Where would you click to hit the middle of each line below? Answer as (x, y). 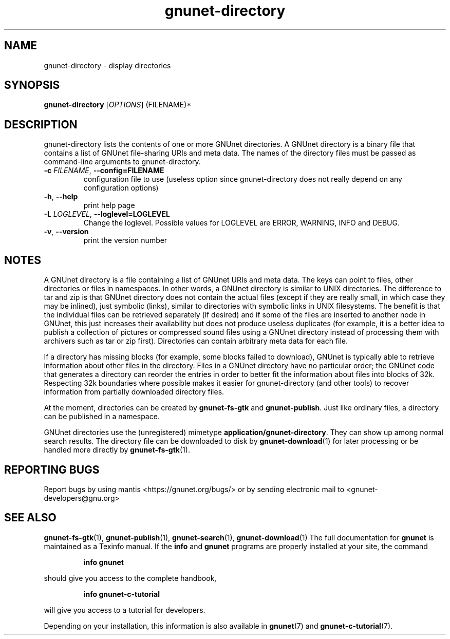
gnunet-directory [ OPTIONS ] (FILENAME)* (118, 105)
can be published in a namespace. (102, 417)
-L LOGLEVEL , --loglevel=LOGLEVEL (107, 214)
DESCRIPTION (41, 124)
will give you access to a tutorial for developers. (125, 610)
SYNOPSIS (32, 85)
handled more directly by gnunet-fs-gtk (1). (117, 450)
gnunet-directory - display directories (107, 65)
